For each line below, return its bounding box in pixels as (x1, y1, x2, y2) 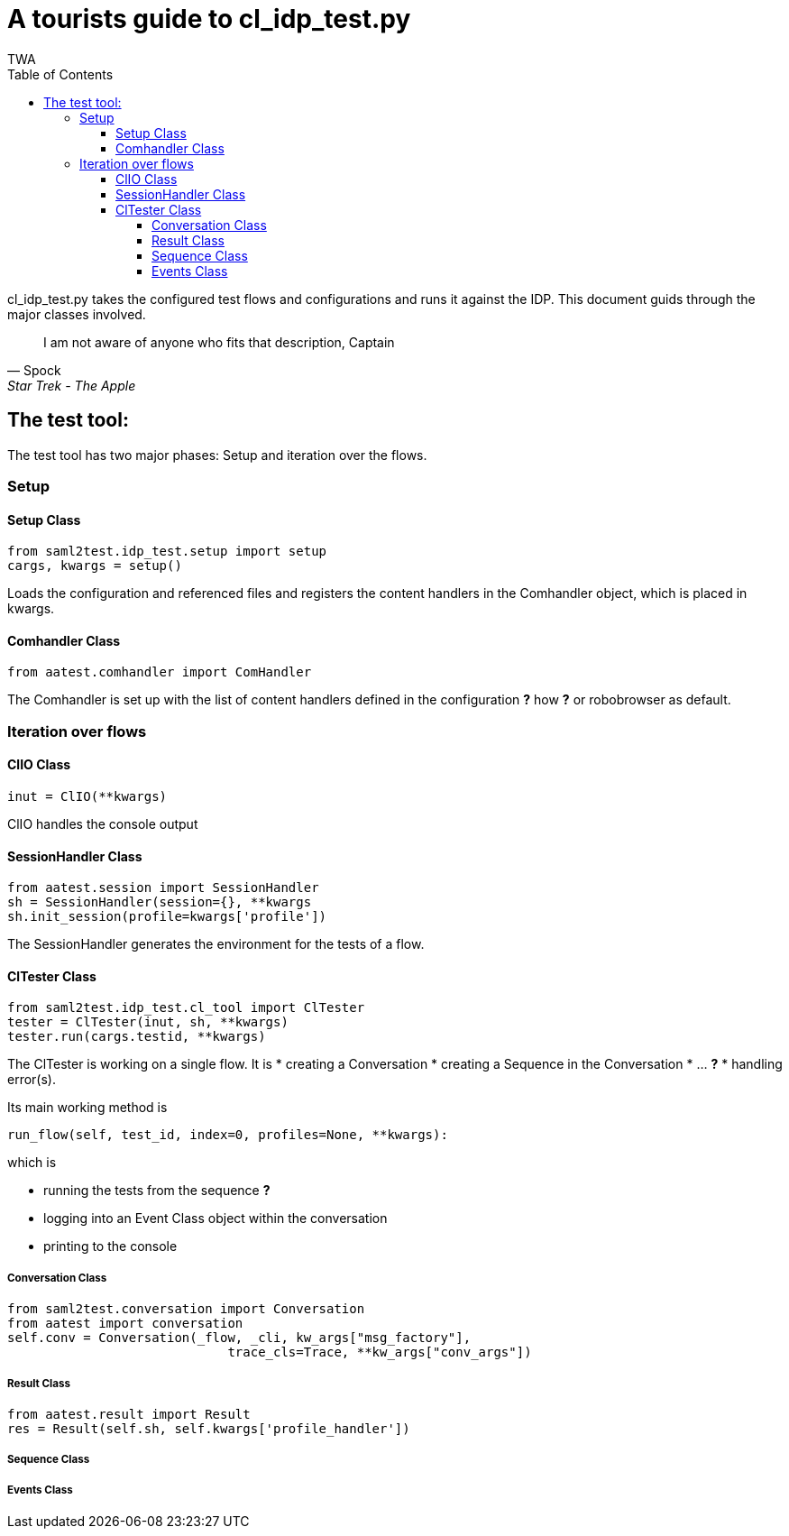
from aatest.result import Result (7, 1407, 251, 1421)
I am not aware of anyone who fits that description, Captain (43, 334, 395, 350)
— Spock (7, 362, 61, 378)
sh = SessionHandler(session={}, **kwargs (7, 895, 312, 910)
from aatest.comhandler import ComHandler (7, 665, 312, 680)
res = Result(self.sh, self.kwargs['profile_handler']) (7, 1421, 410, 1436)
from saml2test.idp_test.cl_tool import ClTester (7, 1000, 365, 1016)
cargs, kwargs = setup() (7, 558, 182, 574)
